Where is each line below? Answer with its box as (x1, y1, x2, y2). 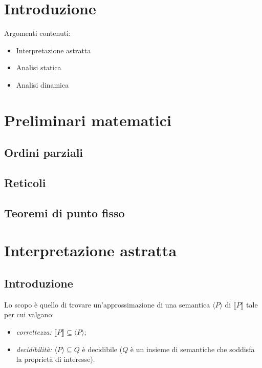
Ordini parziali (4, 145, 83, 160)
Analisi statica (16, 62, 61, 73)
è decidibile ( (82, 343, 123, 354)
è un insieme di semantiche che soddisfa (130, 343, 255, 354)
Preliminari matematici (4, 109, 172, 130)
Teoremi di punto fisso (4, 205, 125, 220)
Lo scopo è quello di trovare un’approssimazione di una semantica (4, 299, 210, 310)
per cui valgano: (4, 309, 54, 320)
